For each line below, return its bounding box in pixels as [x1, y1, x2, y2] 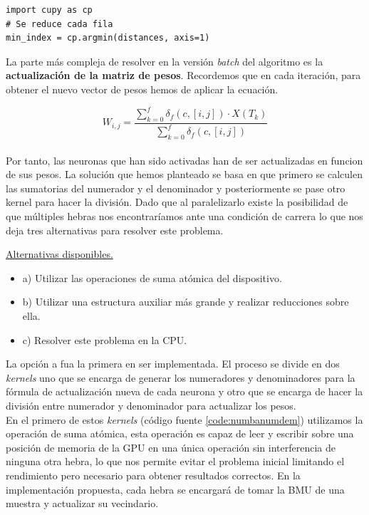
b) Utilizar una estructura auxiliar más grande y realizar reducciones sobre [22, 294, 349, 309]
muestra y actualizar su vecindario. [6, 496, 159, 511]
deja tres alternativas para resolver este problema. [6, 222, 224, 237]
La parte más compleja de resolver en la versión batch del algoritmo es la [6, 53, 323, 68]
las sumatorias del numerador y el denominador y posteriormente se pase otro [6, 180, 345, 195]
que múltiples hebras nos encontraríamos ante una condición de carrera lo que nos [6, 209, 363, 223]
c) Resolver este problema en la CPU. [22, 332, 187, 347]
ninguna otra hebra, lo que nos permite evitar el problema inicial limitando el [6, 454, 345, 469]
